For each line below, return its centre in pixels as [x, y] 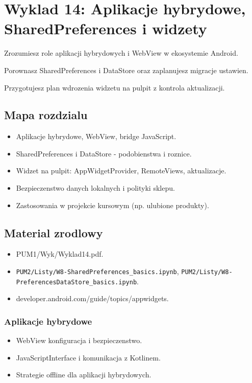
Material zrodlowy [54, 232]
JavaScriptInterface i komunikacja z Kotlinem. [88, 357]
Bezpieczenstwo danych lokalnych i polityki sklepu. [95, 188]
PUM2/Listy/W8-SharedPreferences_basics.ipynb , [97, 271]
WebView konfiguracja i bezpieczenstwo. [79, 340]
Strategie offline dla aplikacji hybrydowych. [84, 375]
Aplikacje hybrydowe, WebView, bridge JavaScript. [96, 136]
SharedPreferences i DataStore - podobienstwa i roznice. [104, 153]
